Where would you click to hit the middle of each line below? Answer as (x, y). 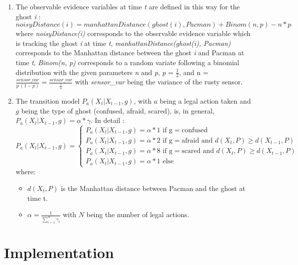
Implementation (59, 252)
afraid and (197, 141)
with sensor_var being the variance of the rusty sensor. (159, 82)
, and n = (194, 72)
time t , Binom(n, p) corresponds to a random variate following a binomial (127, 62)
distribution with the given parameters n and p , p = (94, 72)
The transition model (48, 100)
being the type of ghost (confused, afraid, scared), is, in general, (118, 110)
